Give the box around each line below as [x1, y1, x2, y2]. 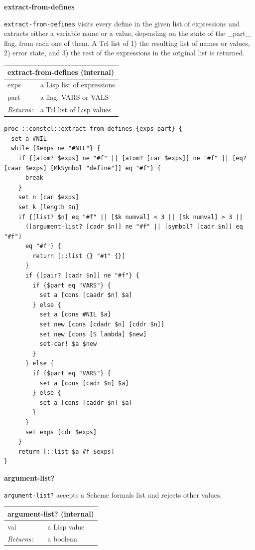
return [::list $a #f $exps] [18, 448, 115, 455]
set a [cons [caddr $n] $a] [39, 399, 132, 406]
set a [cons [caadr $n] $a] [39, 291, 132, 299]
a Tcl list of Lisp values [40, 104, 112, 115]
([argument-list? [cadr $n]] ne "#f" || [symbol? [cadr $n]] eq [25, 223, 243, 231]
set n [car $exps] [18, 194, 79, 201]
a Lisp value [47, 521, 85, 532]
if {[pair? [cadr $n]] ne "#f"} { [25, 272, 140, 279]
